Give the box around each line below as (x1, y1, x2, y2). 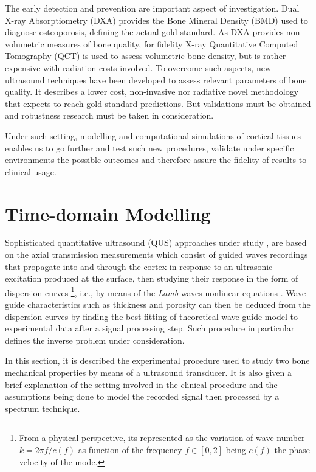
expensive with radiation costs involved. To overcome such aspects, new (5, 61, 271, 74)
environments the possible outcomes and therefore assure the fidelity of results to (5, 153, 307, 166)
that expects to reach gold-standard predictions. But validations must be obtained (5, 97, 311, 109)
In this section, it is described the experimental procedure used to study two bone (5, 354, 310, 367)
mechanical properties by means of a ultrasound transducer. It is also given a (5, 366, 292, 379)
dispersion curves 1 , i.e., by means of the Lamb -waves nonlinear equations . (5, 284, 283, 299)
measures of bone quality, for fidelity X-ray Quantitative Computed (47, 37, 298, 50)
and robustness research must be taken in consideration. (5, 109, 214, 122)
